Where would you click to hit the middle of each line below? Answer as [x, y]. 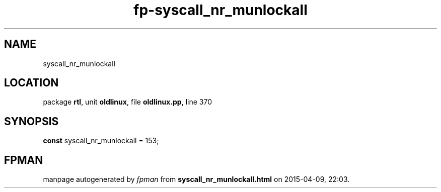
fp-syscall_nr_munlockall [220, 10]
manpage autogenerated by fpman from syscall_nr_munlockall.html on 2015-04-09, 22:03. [196, 179]
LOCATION [31, 83]
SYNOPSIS [31, 121]
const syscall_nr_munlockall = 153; [101, 141]
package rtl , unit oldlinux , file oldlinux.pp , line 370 [127, 102]
